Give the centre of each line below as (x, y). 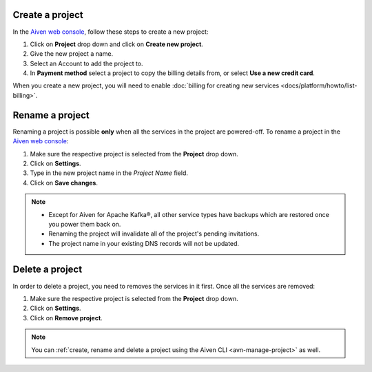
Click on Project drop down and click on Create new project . (116, 44)
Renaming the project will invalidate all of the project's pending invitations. (154, 234)
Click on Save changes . (64, 183)
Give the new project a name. (72, 54)
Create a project (48, 15)
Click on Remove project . (66, 318)
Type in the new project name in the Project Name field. (109, 173)
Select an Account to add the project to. (87, 63)
